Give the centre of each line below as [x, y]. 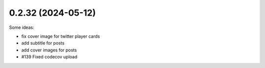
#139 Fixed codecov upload [49, 57]
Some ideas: [22, 27]
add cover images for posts [49, 50]
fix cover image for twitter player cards [61, 36]
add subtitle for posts [43, 43]
